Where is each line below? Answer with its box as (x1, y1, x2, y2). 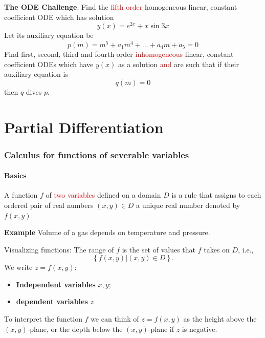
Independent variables (16, 279, 96, 289)
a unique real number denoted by (136, 199, 240, 210)
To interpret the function (4, 313, 82, 324)
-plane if (148, 323, 174, 334)
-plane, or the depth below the (27, 323, 123, 334)
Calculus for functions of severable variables (4, 148, 189, 161)
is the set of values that (122, 244, 196, 255)
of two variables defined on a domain (46, 189, 161, 200)
